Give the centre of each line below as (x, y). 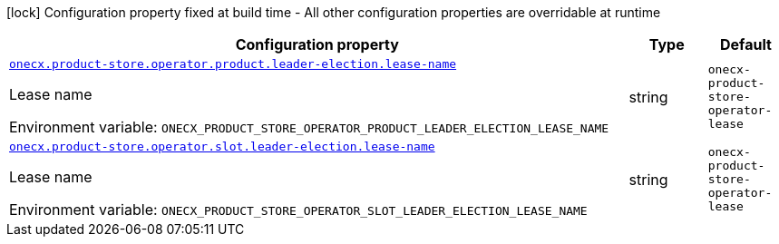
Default (745, 44)
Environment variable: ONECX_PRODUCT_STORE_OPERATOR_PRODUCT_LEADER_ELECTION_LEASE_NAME (309, 127)
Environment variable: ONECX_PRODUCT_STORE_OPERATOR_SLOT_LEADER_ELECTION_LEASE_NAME (298, 210)
